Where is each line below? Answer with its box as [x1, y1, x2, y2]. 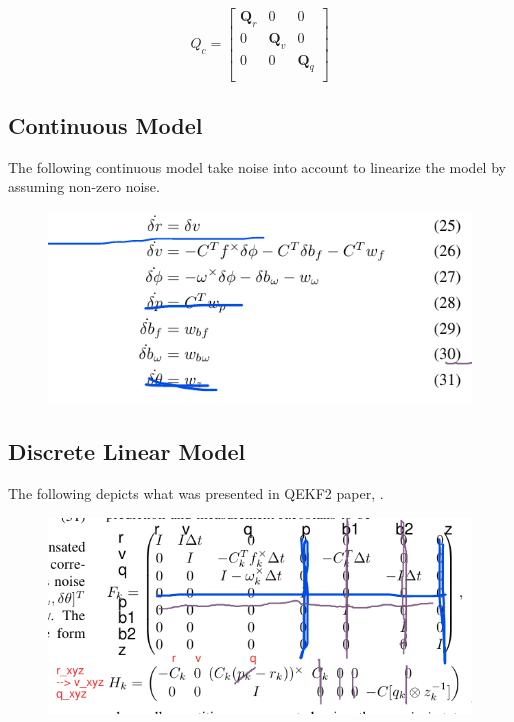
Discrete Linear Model [8, 436, 246, 467]
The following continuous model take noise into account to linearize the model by [8, 156, 506, 177]
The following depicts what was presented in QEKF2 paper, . [8, 483, 384, 504]
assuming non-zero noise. [8, 176, 160, 197]
